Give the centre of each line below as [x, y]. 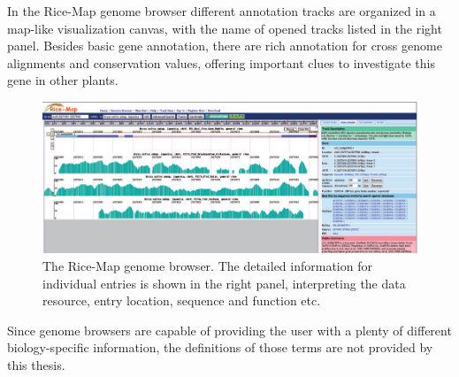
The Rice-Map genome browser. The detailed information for [207, 265]
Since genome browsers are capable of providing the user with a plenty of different [229, 330]
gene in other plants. [63, 80]
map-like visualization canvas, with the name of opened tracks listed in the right [225, 28]
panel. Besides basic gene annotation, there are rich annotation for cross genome [225, 46]
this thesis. [36, 364]
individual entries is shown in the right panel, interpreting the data [224, 283]
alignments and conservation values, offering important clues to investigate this [221, 62]
